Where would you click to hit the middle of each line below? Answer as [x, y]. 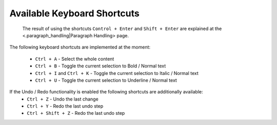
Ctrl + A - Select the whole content [75, 59]
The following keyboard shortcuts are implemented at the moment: [80, 47]
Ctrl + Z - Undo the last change [63, 99]
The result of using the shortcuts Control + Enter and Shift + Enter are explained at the [122, 29]
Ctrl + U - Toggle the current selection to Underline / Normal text [106, 80]
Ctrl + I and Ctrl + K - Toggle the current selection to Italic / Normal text [117, 73]
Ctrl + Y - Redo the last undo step [65, 106]
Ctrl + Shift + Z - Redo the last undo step [76, 113]
